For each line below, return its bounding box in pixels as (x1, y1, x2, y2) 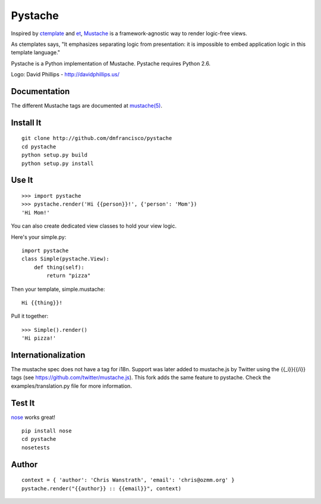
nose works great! (11, 413, 56, 421)
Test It (11, 398, 35, 408)
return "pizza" (46, 272, 91, 279)
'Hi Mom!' (21, 209, 50, 216)
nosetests (21, 444, 50, 451)
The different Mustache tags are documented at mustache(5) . (11, 102, 163, 110)
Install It (11, 117, 42, 127)
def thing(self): (33, 264, 84, 270)
